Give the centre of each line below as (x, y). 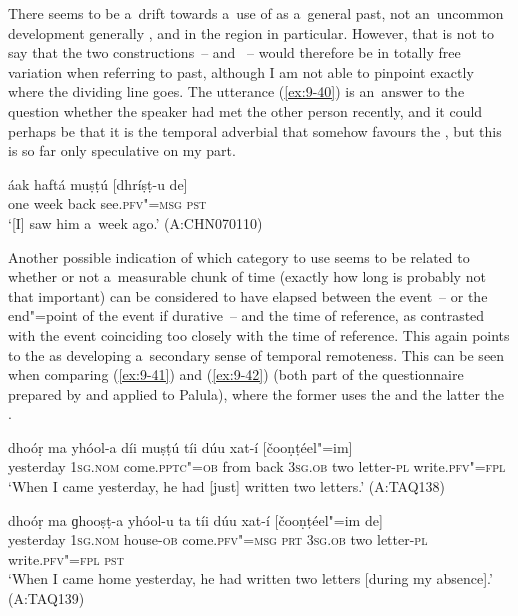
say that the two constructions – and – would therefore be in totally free (234, 52)
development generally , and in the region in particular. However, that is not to (251, 32)
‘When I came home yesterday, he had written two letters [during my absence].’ (250, 578)
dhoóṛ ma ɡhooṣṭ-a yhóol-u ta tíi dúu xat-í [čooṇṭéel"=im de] (195, 519)
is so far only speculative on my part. (122, 150)
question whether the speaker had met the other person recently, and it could (245, 110)
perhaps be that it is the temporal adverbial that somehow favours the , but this (255, 130)
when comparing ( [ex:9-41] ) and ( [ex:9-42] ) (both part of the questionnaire (236, 374)
